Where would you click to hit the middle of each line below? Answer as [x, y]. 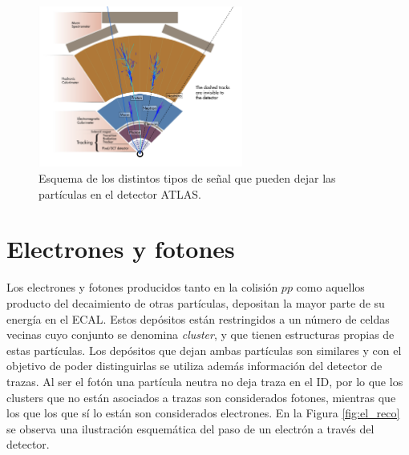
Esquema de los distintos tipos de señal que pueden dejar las [187, 178]
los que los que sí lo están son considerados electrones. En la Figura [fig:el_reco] [203, 413]
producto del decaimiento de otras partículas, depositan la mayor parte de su [196, 302]
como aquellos [330, 287]
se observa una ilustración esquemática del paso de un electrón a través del [190, 428]
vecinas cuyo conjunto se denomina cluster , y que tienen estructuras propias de [200, 334]
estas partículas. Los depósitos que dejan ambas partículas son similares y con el [204, 350]
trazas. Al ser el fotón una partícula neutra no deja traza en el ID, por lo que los [205, 381]
